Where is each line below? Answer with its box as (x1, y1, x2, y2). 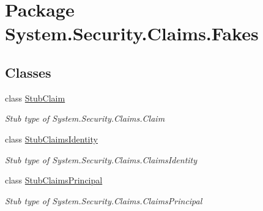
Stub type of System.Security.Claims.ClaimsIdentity (5, 153, 198, 166)
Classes (5, 62, 51, 81)
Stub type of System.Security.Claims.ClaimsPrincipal (5, 194, 202, 207)
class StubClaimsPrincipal (5, 174, 103, 187)
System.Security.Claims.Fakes (5, 21, 259, 46)
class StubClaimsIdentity (5, 132, 98, 145)
